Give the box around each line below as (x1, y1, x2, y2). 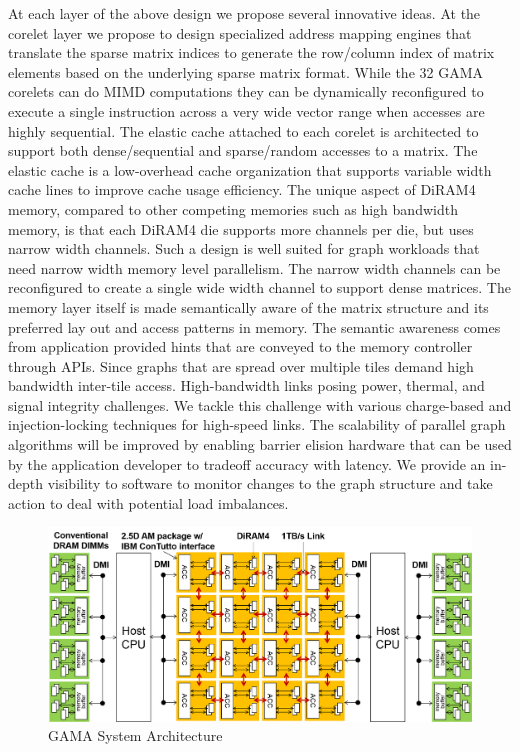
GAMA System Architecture (48, 725, 223, 746)
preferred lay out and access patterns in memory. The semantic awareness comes (8, 316, 501, 337)
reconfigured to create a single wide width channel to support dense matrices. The (8, 277, 511, 298)
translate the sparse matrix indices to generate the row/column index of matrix (8, 42, 495, 63)
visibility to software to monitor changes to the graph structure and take (47, 473, 493, 494)
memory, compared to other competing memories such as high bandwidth (8, 198, 458, 219)
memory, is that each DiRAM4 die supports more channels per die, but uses (8, 218, 474, 239)
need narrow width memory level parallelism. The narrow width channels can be (8, 257, 501, 278)
